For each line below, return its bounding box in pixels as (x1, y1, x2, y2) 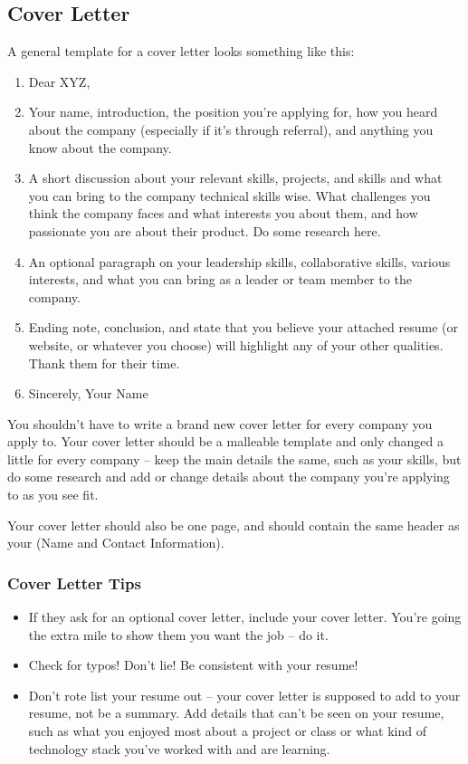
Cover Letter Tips (7, 571, 141, 594)
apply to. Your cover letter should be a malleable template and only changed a (7, 432, 444, 451)
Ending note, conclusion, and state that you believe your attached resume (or (28, 318, 459, 337)
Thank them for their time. (28, 353, 180, 372)
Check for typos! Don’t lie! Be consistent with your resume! (28, 655, 358, 674)
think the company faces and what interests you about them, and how (28, 204, 418, 223)
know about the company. (28, 138, 172, 157)
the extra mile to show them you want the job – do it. (28, 625, 329, 644)
